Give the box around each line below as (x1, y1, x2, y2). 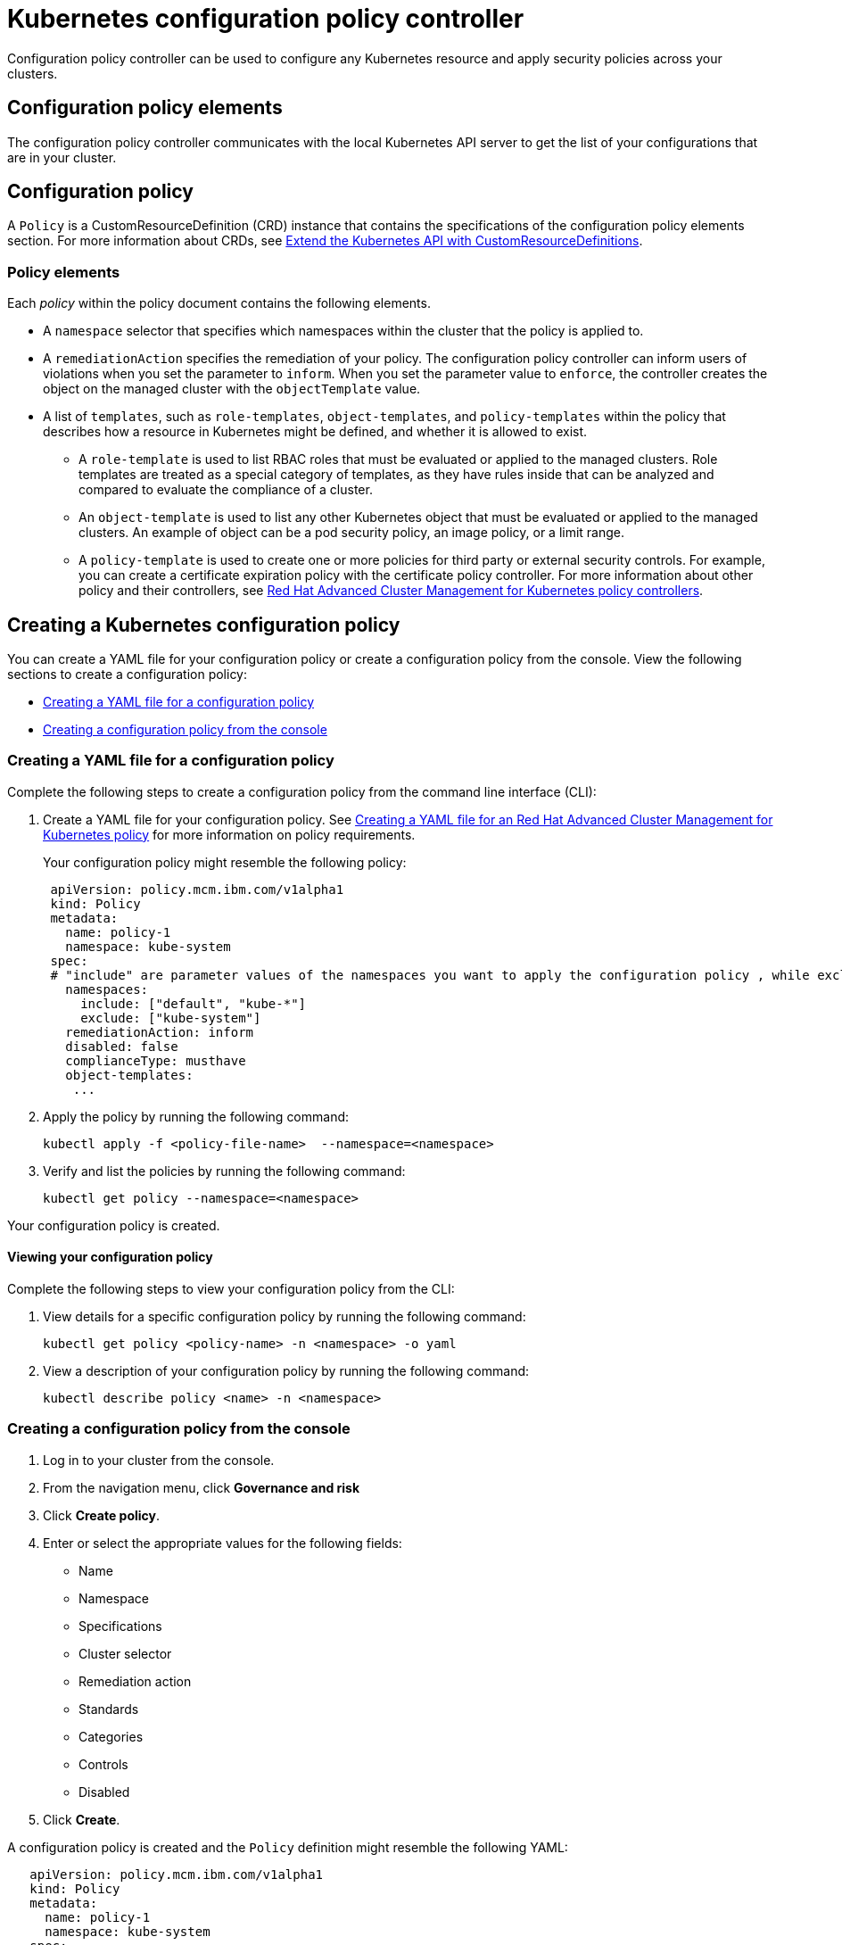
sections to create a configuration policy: (7, 666, 248, 683)
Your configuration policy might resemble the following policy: (43, 854, 407, 870)
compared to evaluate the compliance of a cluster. (78, 482, 373, 498)
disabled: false (65, 1039, 178, 1054)
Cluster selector (78, 1645, 172, 1661)
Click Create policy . (43, 1507, 161, 1523)
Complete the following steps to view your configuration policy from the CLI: (7, 1281, 455, 1296)
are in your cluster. (7, 149, 117, 165)
